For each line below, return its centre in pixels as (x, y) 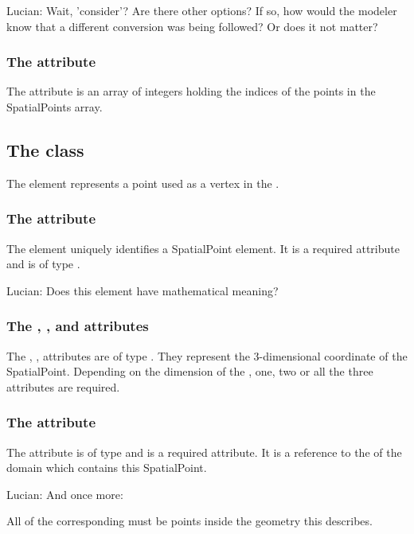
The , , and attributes (78, 326)
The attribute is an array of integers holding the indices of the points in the (191, 91)
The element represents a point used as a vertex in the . (143, 183)
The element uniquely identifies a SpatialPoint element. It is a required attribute (203, 248)
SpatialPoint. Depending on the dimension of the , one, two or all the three (190, 371)
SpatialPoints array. (55, 107)
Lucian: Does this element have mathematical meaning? (143, 290)
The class (45, 149)
